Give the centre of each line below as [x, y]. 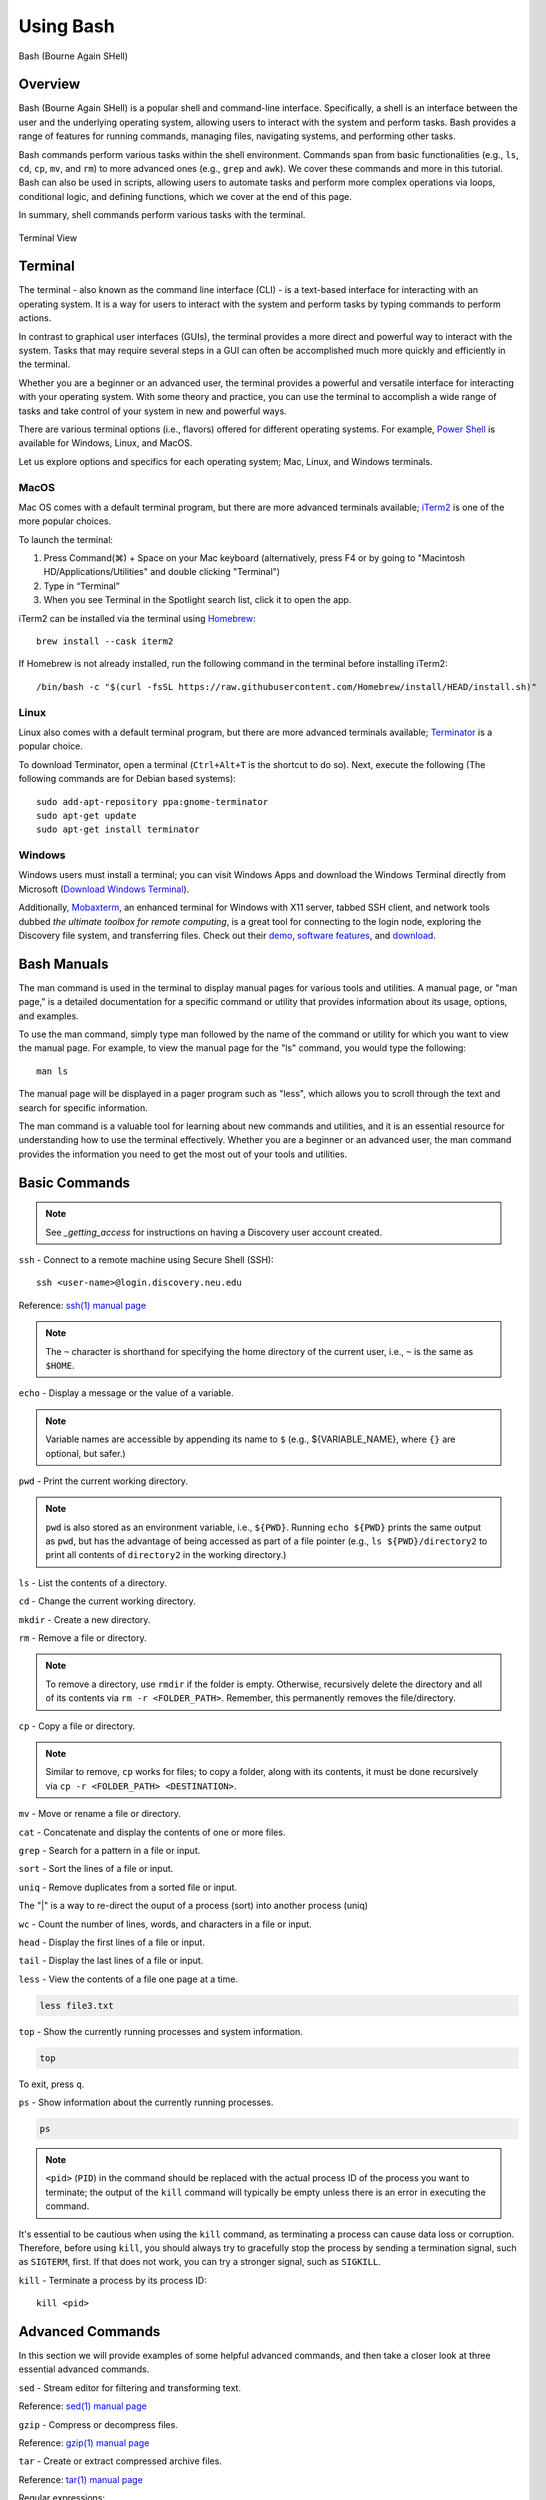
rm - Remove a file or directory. [82, 1638]
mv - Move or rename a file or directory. [100, 1814]
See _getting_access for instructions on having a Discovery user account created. [214, 1232]
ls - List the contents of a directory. [92, 1582]
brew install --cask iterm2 [105, 641]
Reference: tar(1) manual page [81, 2479]
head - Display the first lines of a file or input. [111, 1942]
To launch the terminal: [66, 539]
